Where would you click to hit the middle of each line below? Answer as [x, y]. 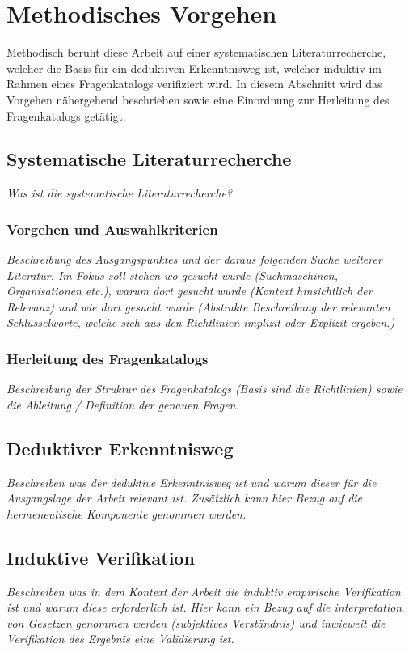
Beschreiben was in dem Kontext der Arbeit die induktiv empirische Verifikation [204, 591]
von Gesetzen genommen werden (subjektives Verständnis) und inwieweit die [196, 622]
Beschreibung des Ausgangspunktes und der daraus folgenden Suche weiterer [194, 259]
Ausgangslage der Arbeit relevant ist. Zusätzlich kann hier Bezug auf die [185, 498]
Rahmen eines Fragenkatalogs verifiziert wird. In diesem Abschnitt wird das [194, 84]
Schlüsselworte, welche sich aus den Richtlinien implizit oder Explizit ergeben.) [201, 322]
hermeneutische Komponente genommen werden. [126, 513]
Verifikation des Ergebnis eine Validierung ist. [120, 639]
